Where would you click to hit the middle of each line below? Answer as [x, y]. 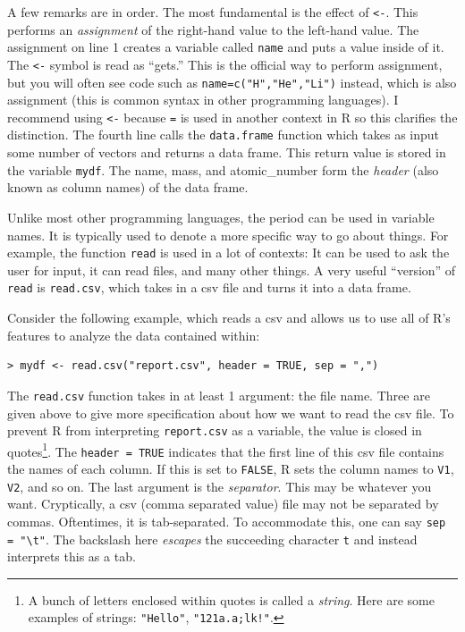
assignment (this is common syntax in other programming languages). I [203, 100]
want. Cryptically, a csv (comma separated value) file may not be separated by [223, 504]
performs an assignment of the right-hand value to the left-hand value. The [213, 29]
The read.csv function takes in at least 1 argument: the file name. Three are [219, 395]
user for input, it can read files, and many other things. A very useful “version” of [232, 270]
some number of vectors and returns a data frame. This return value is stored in [227, 152]
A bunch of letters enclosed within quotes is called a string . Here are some [231, 599]
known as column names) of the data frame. [128, 187]
